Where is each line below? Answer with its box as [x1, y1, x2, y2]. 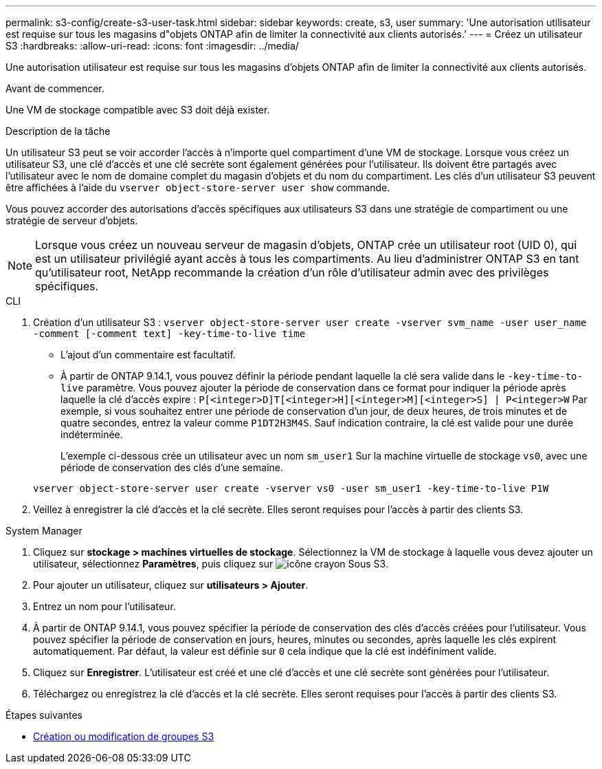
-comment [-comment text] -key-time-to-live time [33, 328, 306, 339]
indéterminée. [60, 429, 123, 440]
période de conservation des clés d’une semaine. [60, 462, 284, 473]
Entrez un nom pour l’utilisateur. [33, 600, 176, 612]
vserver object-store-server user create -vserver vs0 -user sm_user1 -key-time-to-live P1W [33, 483, 549, 494]
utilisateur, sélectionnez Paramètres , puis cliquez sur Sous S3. [33, 558, 388, 570]
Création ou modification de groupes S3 [33, 730, 214, 742]
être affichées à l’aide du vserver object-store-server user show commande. [5, 182, 390, 193]
